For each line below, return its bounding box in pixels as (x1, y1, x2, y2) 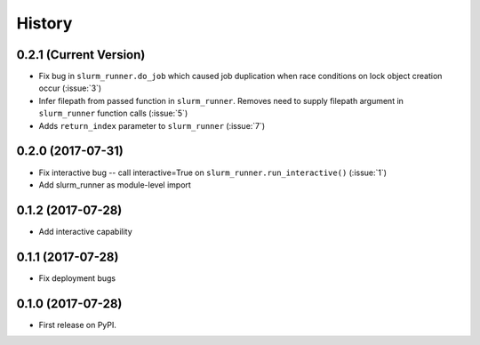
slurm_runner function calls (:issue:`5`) (38, 108, 188, 119)
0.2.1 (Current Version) (16, 47, 146, 62)
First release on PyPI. (38, 319, 117, 330)
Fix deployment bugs (38, 272, 116, 284)
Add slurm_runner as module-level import (38, 179, 191, 190)
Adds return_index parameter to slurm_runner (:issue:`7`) (38, 120, 266, 131)
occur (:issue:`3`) (38, 83, 102, 93)
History (16, 13, 73, 33)
